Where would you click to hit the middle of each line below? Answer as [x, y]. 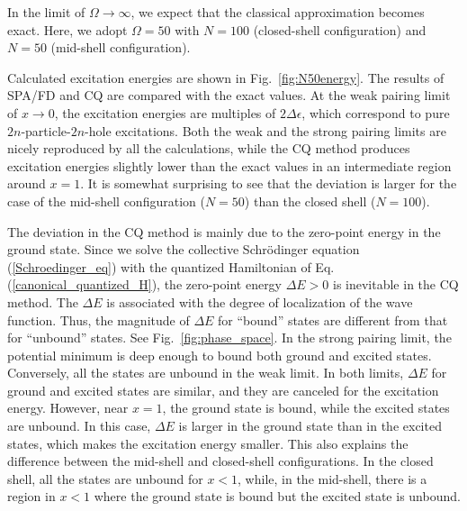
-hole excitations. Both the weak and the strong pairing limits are [265, 130]
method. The [43, 301]
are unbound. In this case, [79, 426]
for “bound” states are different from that [333, 319]
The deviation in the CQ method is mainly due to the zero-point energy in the [224, 231]
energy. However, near [68, 408]
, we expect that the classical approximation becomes [278, 12]
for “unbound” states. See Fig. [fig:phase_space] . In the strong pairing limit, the [229, 338]
